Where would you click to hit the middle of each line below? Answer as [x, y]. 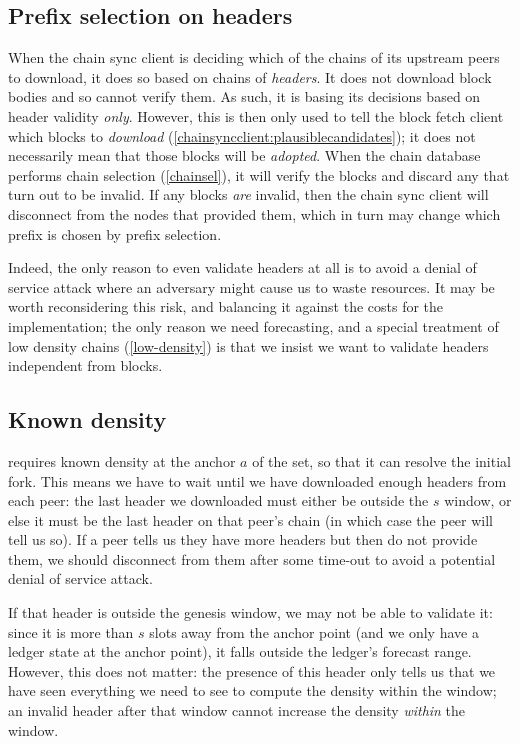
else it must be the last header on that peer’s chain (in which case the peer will [251, 519]
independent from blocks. [85, 365]
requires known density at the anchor [122, 460]
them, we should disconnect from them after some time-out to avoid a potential [252, 558]
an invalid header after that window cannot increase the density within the [237, 710]
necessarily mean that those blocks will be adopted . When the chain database [244, 155]
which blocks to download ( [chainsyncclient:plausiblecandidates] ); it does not [242, 135]
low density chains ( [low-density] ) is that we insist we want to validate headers [248, 345]
